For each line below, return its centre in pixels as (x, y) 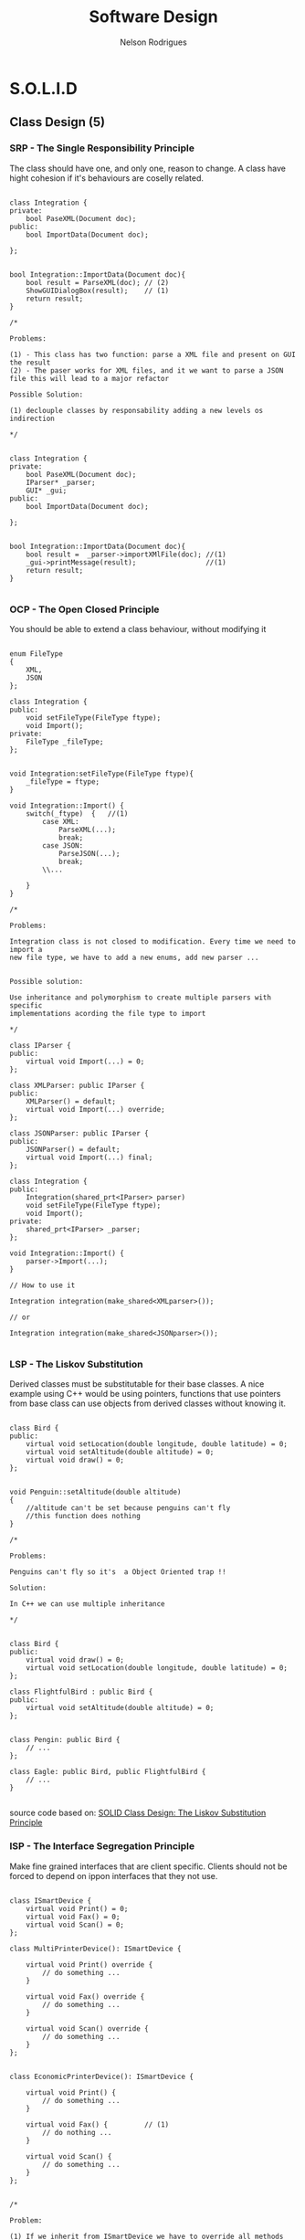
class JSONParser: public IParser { (79, 1133)
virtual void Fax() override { (85, 1997)
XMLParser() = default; (71, 1101)
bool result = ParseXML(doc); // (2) (98, 282)
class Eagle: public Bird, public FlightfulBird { (108, 1772)
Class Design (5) (58, 122)
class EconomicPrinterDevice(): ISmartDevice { (102, 2076)
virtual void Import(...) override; (96, 1109)
